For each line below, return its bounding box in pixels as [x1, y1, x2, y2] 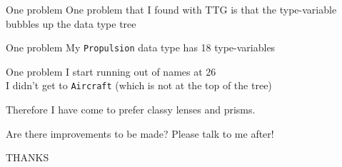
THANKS [6, 150, 49, 165]
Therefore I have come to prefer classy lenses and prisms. [6, 102, 256, 117]
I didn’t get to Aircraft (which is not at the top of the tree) [6, 78, 272, 93]
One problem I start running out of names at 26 [6, 64, 216, 79]
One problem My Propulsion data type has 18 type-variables [6, 40, 276, 55]
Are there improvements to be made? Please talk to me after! [6, 126, 274, 141]
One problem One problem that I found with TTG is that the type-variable [6, 2, 337, 16]
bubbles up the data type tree [6, 16, 136, 31]
